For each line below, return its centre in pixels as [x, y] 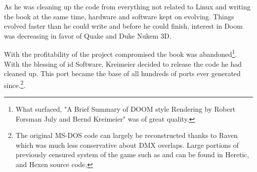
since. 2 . [15, 84]
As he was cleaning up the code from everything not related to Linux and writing [127, 6]
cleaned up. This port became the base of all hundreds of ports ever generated [122, 73]
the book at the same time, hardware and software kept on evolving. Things [119, 16]
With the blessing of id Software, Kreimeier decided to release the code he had [123, 64]
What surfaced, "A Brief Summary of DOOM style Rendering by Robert [126, 109]
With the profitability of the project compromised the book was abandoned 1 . [121, 53]
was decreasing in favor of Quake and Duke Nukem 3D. [88, 35]
